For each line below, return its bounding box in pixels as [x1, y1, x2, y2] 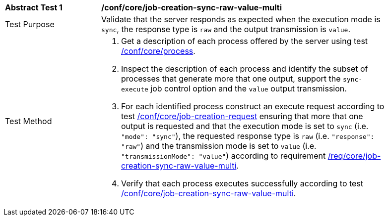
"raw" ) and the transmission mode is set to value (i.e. [121, 141, 317, 151]
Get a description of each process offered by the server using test [121, 36, 368, 46]
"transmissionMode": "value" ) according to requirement [121, 151, 326, 161]
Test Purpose [5, 19, 55, 29]
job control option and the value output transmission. [150, 84, 347, 93]
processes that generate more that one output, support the [121, 74, 341, 84]
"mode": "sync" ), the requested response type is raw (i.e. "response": [121, 131, 375, 141]
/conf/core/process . [121, 46, 195, 56]
